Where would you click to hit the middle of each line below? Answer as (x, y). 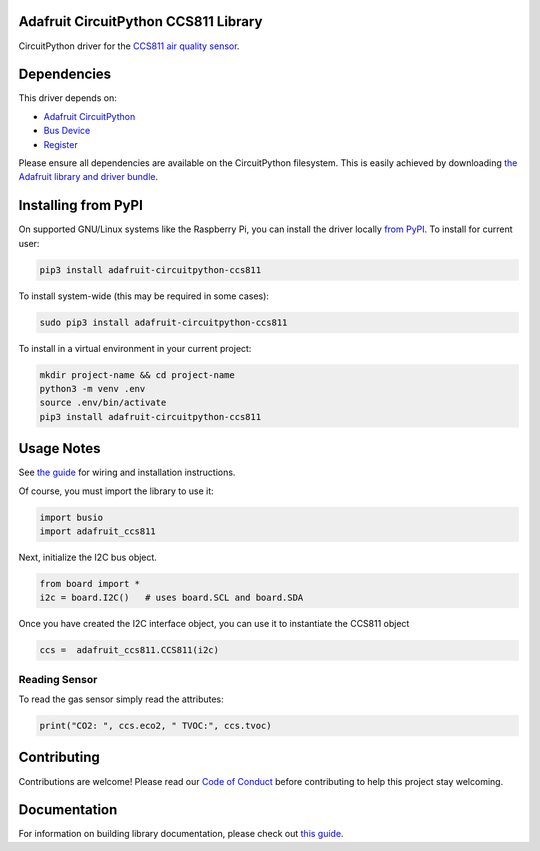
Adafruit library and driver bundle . (88, 177)
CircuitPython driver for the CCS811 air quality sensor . (129, 46)
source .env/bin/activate (103, 403)
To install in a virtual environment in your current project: (135, 348)
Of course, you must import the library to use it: (116, 491)
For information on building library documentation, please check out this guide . (181, 834)
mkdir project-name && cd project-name (137, 374)
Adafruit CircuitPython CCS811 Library (140, 21)
